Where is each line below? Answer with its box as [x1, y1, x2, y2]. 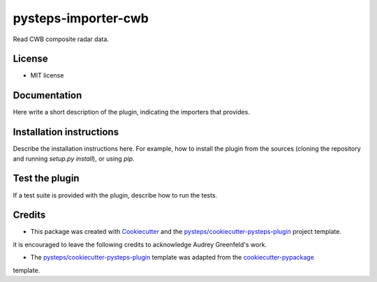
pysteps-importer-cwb [13, 10, 149, 26]
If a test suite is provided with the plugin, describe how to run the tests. [13, 191, 218, 199]
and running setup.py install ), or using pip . [13, 154, 135, 163]
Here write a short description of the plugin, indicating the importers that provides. [13, 108, 251, 117]
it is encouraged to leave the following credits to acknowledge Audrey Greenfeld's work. [13, 240, 267, 248]
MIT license [30, 71, 64, 80]
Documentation [13, 89, 82, 101]
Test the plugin [13, 172, 80, 184]
